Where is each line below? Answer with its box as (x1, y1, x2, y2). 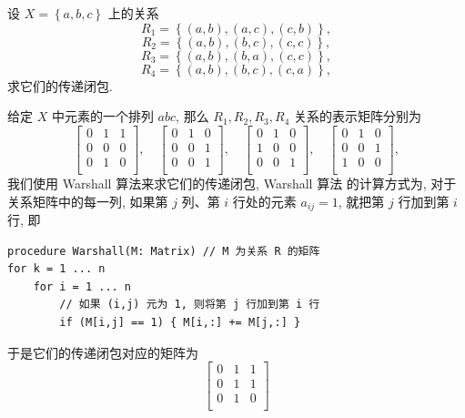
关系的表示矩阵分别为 (293, 107, 421, 126)
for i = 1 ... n (33, 280, 132, 293)
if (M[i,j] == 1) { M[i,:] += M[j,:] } (59, 315, 301, 329)
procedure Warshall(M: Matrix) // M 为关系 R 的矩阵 (7, 244, 320, 258)
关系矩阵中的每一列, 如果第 (7, 191, 168, 210)
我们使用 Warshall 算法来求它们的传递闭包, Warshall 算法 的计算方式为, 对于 (7, 173, 457, 192)
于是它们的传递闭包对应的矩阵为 (7, 342, 198, 362)
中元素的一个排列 (51, 107, 154, 126)
